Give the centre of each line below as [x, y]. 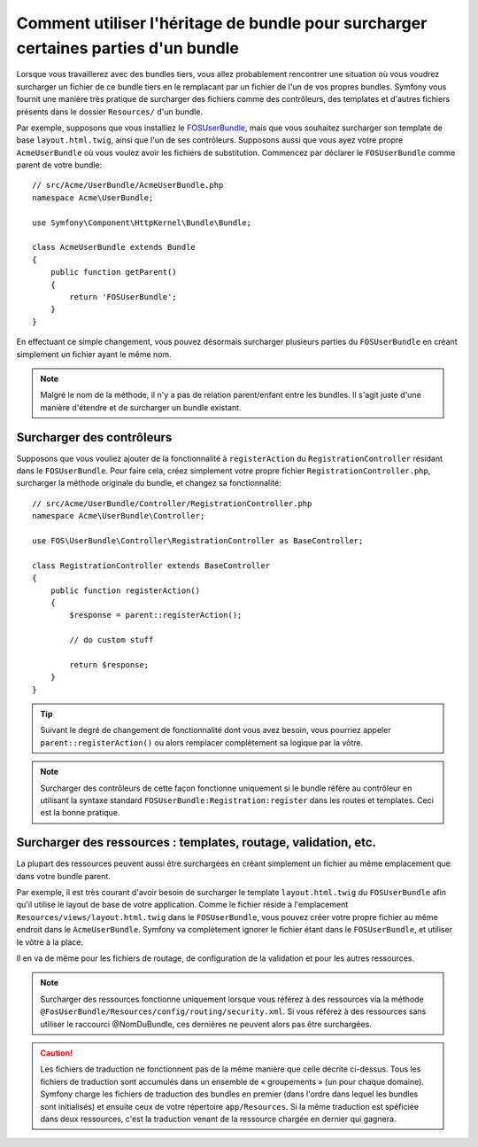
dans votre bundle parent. [63, 876]
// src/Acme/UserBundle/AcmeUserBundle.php [128, 185]
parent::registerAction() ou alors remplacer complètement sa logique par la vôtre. [202, 742]
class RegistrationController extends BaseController [151, 566]
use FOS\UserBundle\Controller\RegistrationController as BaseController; [198, 540]
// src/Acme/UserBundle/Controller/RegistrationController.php [172, 503]
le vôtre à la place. [50, 942]
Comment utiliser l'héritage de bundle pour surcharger [222, 23]
